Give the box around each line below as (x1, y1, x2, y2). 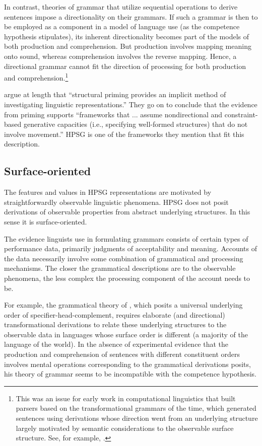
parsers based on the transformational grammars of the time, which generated (16, 403, 256, 413)
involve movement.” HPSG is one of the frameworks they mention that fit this (4, 128, 244, 139)
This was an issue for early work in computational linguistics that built (16, 393, 236, 403)
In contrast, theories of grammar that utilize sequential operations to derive (4, 2, 238, 12)
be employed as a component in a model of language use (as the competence (4, 21, 240, 32)
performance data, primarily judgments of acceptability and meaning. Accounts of (4, 243, 257, 254)
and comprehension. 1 (4, 71, 69, 83)
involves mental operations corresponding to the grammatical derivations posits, (4, 358, 251, 369)
